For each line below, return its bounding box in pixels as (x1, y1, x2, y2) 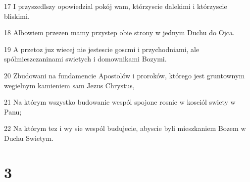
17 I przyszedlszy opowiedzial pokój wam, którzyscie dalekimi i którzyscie (4, 1, 227, 11)
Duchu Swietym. (4, 132, 54, 143)
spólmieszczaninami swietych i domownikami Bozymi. (4, 54, 167, 64)
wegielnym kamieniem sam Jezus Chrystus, (4, 80, 135, 90)
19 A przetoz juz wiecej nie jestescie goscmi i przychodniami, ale (4, 44, 200, 54)
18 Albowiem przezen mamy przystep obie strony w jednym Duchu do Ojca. (4, 27, 235, 38)
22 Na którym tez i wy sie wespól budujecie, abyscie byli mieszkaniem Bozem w (4, 123, 246, 133)
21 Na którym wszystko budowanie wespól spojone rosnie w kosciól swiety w (4, 97, 236, 107)
